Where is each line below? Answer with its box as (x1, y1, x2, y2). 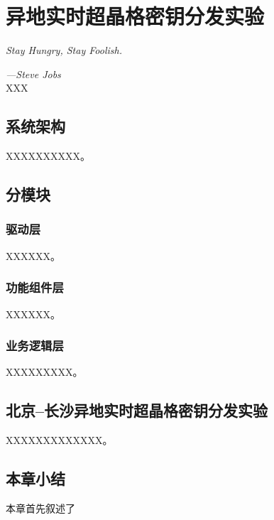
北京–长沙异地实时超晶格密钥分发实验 (6, 399, 268, 421)
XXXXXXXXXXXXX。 (6, 433, 113, 448)
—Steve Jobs (6, 66, 61, 81)
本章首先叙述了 (6, 500, 75, 515)
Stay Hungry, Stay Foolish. (6, 43, 122, 58)
